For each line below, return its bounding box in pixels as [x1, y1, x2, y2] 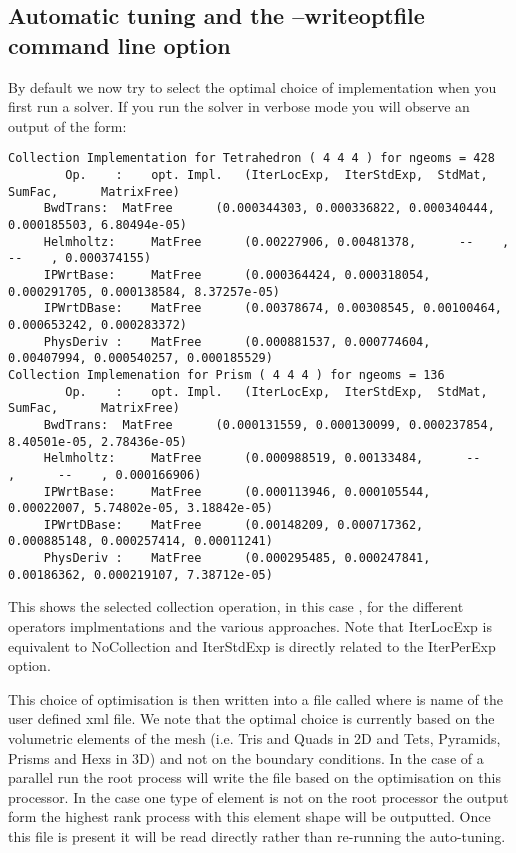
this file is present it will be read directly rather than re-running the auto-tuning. [8, 825, 506, 846]
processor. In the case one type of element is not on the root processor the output [8, 786, 509, 807]
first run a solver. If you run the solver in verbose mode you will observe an [8, 96, 470, 117]
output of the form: [8, 115, 127, 136]
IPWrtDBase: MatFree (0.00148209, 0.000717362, [43, 517, 424, 532]
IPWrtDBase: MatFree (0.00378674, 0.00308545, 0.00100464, [43, 301, 502, 316]
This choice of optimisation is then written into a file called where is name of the [8, 688, 504, 709]
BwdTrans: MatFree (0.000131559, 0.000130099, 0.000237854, [43, 417, 495, 432]
